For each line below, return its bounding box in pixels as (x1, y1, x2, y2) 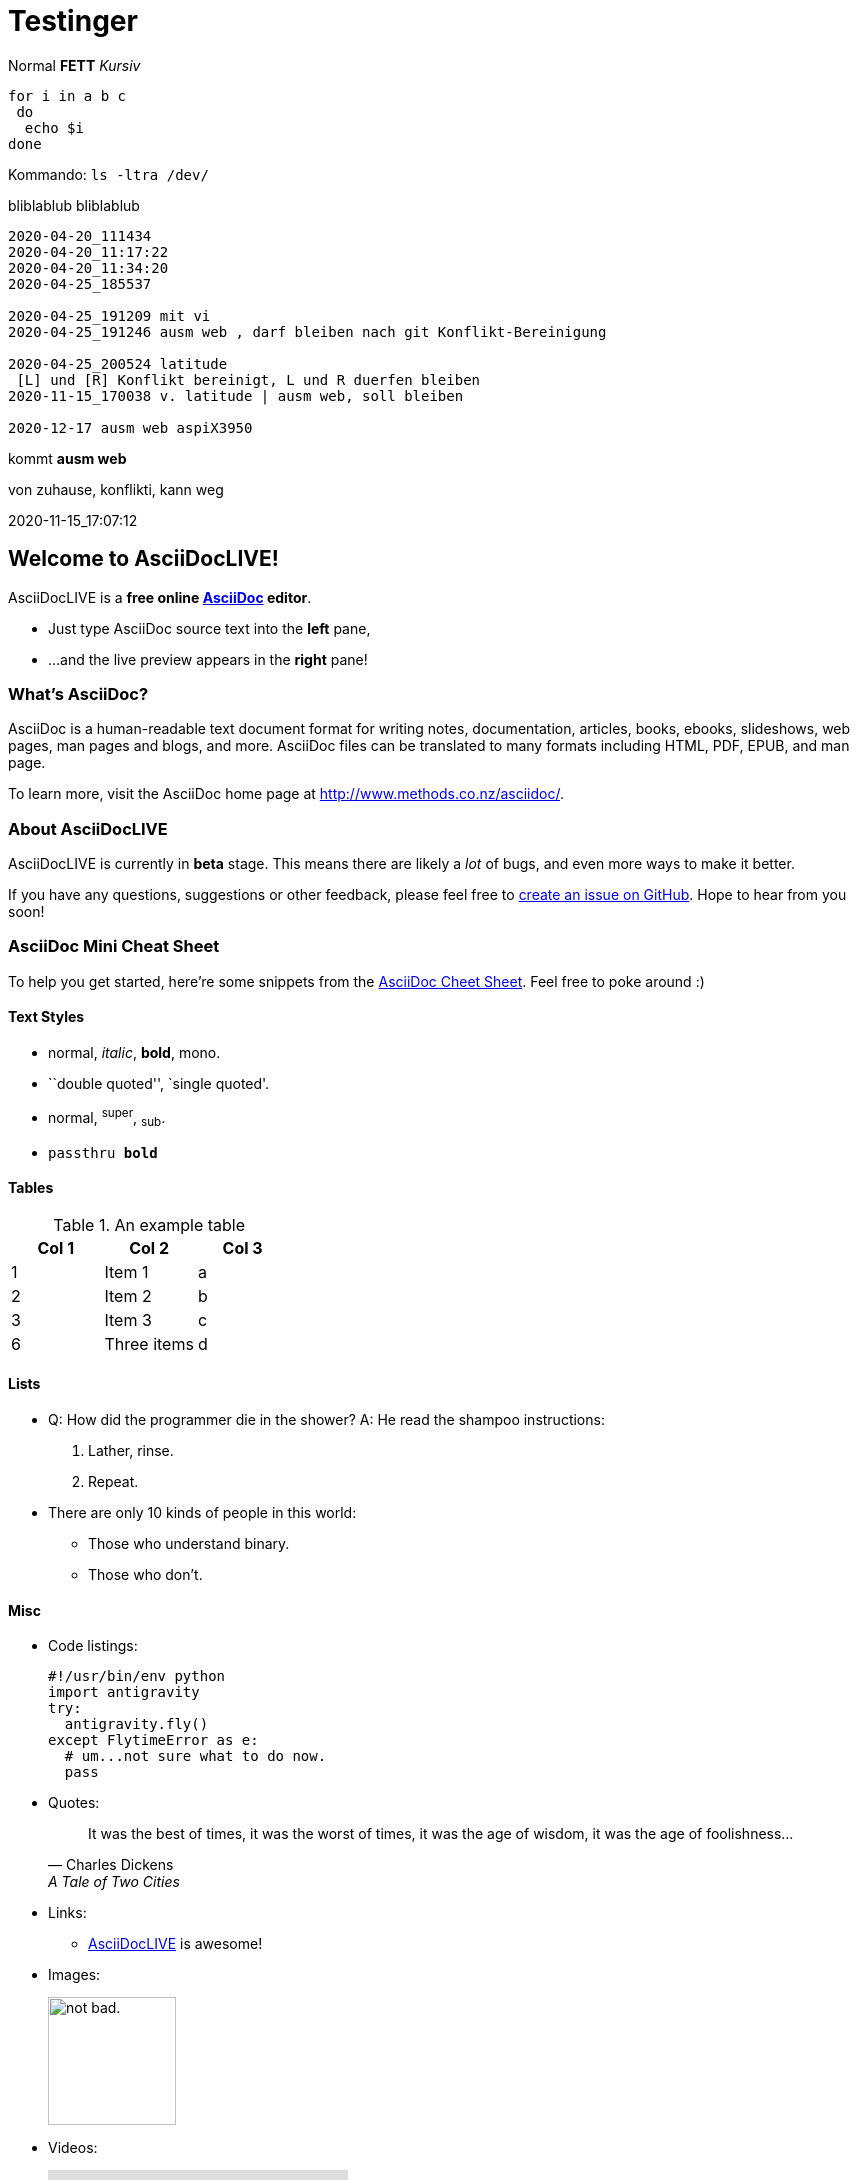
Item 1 (104, 1261, 149, 1282)
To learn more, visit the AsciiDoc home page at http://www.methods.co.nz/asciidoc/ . (8, 785, 564, 803)
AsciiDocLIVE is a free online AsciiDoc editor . (8, 588, 312, 606)
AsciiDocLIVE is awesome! (88, 1935, 263, 1953)
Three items (104, 1333, 194, 1354)
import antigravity (48, 1684, 200, 1701)
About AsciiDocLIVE (8, 818, 168, 839)
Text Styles (8, 1008, 85, 1026)
